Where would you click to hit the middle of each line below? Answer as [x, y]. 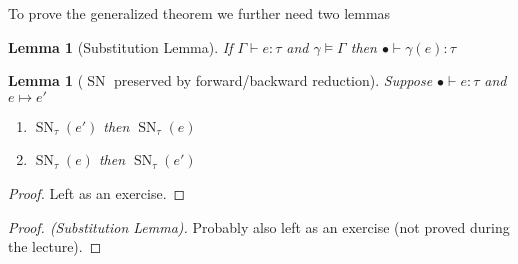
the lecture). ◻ [55, 246]
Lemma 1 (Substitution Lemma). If [120, 46]
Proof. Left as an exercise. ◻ [97, 192]
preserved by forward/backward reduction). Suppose [273, 80]
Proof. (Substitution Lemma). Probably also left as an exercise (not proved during [259, 226]
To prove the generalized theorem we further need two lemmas [199, 13]
